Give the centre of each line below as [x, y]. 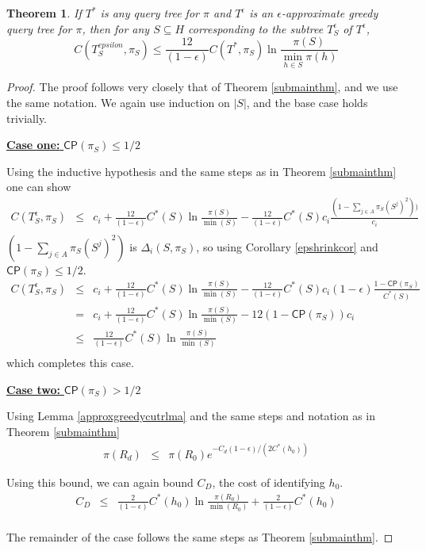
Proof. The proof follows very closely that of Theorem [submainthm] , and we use [202, 87]
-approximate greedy [330, 13]
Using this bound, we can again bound [100, 482]
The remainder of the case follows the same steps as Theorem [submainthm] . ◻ [200, 537]
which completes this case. [70, 363]
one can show [39, 187]
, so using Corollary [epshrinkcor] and [287, 246]
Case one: [33, 145]
